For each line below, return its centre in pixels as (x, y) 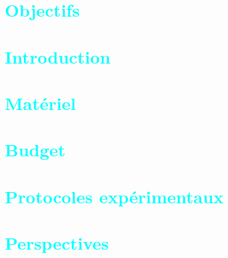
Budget (35, 150)
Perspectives (57, 243)
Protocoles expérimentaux (114, 196)
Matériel (40, 103)
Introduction (58, 56)
